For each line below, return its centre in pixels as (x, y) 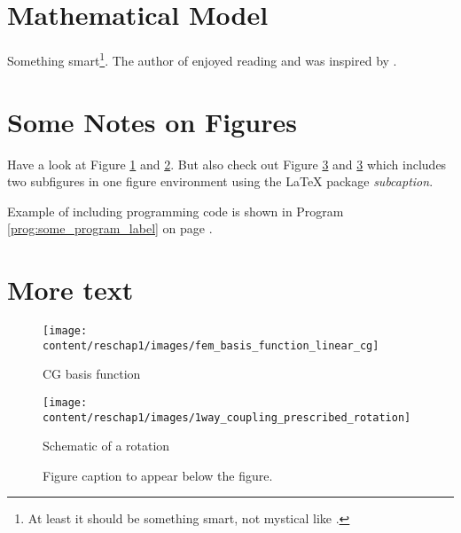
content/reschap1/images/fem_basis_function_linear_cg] (211, 345)
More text (70, 290)
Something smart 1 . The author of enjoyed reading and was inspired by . (202, 59)
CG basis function (92, 374)
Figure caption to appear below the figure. (158, 475)
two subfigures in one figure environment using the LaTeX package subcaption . (220, 181)
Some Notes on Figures (152, 121)
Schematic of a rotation (106, 446)
